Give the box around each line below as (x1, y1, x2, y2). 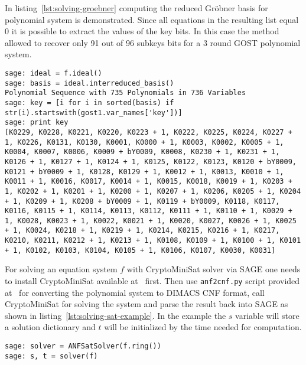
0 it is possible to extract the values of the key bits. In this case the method (5, 25, 279, 37)
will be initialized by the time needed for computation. (104, 321, 302, 333)
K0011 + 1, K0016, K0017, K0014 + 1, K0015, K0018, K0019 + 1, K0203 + (5, 177, 292, 186)
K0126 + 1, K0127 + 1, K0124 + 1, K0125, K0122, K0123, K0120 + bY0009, (5, 157, 297, 166)
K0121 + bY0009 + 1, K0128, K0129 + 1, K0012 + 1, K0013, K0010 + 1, (5, 167, 284, 176)
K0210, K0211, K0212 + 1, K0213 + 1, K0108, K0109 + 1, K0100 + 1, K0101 (5, 236, 301, 245)
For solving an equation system (5, 263, 118, 275)
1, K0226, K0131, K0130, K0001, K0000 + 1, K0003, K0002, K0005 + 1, (5, 138, 284, 146)
